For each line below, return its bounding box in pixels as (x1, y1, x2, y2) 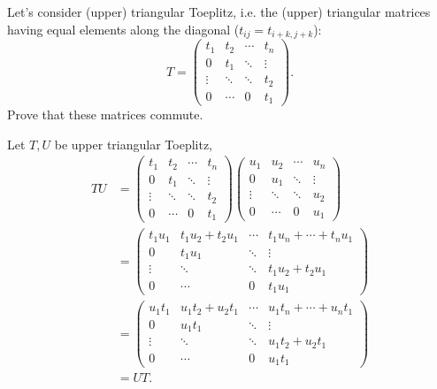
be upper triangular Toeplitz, (54, 134, 212, 153)
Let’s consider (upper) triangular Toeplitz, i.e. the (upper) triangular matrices (7, 3, 431, 20)
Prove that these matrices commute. (7, 105, 203, 124)
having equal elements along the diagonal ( (7, 19, 240, 38)
